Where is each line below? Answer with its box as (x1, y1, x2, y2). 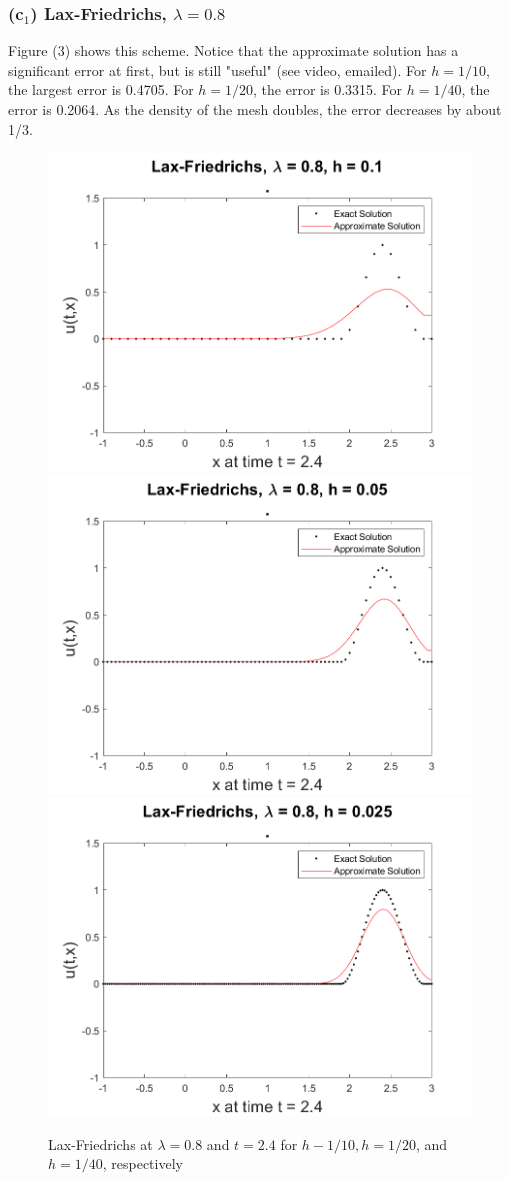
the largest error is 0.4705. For (8, 79, 194, 100)
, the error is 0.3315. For (253, 79, 403, 100)
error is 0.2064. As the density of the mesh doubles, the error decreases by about (8, 99, 502, 119)
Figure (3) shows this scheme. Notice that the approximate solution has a (8, 40, 459, 61)
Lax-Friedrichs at (48, 1133, 153, 1154)
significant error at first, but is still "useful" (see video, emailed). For (8, 59, 427, 80)
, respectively (102, 1153, 183, 1174)
